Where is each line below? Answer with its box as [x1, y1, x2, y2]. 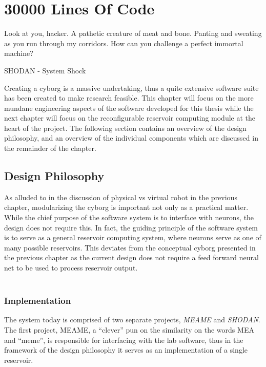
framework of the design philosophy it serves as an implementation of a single [4, 344, 248, 355]
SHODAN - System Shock [4, 65, 86, 75]
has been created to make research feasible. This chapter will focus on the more [4, 92, 254, 103]
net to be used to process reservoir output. [4, 262, 138, 273]
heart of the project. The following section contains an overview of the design [4, 122, 247, 133]
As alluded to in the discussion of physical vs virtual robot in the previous [4, 191, 237, 202]
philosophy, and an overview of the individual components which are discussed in [4, 132, 258, 143]
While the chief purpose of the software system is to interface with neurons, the [4, 212, 254, 223]
